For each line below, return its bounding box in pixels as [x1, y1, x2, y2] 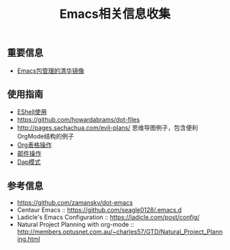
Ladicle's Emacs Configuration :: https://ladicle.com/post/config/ [16, 213, 200, 221]
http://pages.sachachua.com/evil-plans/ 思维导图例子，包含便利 [16, 124, 199, 132]
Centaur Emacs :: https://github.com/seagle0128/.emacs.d [16, 206, 182, 214]
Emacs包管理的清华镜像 [16, 66, 84, 75]
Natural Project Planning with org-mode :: [16, 221, 135, 229]
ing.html [16, 235, 40, 243]
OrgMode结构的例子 [16, 132, 74, 140]
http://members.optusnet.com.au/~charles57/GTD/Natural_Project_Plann [16, 227, 223, 236]
